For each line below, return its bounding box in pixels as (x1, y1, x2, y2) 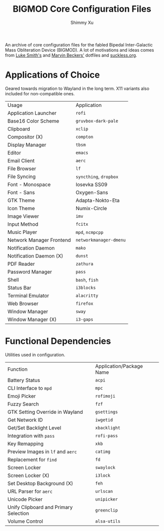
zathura (75, 261, 94, 267)
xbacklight (95, 425, 121, 430)
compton (75, 134, 94, 140)
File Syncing (7, 173, 36, 180)
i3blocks (75, 285, 96, 290)
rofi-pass (95, 433, 118, 438)
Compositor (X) (7, 133, 43, 140)
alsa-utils (95, 518, 121, 524)
